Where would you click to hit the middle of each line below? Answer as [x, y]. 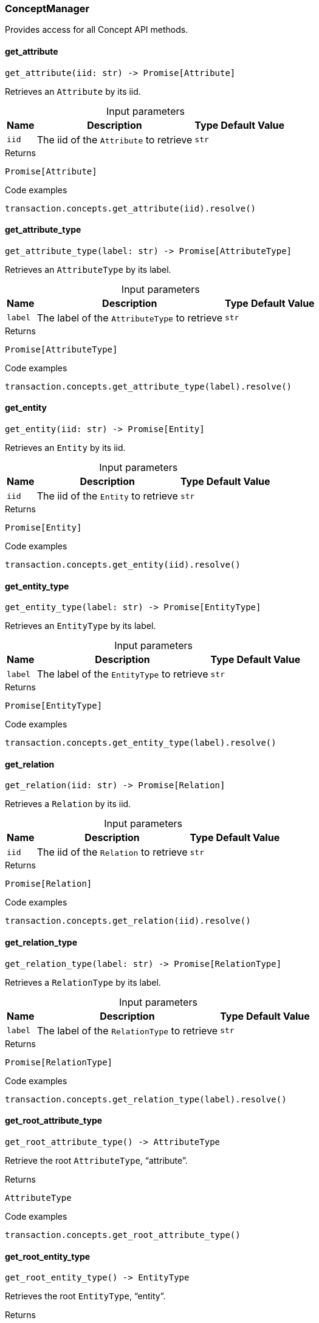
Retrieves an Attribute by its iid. [73, 91]
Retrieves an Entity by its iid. [65, 448]
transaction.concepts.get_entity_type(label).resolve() [141, 743]
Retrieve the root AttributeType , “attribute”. [96, 1160]
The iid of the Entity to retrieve [107, 496]
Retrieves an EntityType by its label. [81, 626]
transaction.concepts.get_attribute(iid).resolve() [131, 208]
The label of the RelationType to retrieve [127, 1030]
